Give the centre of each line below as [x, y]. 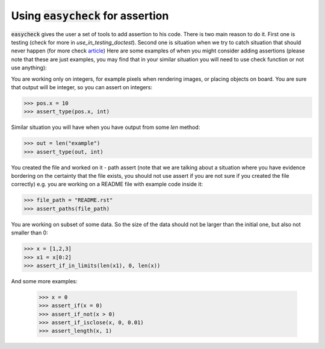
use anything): [29, 68]
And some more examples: [44, 281]
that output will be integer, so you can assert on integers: [82, 87]
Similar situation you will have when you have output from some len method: [106, 127]
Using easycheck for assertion [90, 16]
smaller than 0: [29, 233]
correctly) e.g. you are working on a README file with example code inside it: [107, 184]
